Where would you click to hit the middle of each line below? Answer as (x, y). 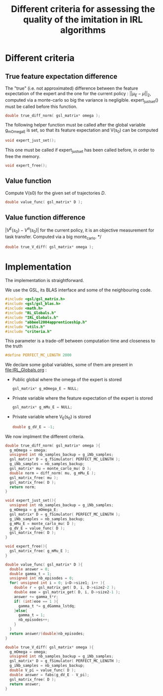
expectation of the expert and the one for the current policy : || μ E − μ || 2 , (78, 94)
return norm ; (23, 487)
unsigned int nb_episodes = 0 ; (42, 579)
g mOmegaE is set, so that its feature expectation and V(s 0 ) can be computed (82, 131)
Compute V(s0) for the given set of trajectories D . (56, 193)
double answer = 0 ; (30, 569)
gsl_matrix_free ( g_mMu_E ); (40, 551)
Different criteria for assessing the (83, 9)
